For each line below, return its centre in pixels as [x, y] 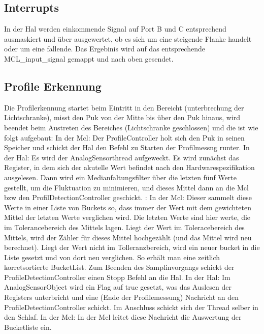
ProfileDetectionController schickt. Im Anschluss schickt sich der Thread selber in [131, 307]
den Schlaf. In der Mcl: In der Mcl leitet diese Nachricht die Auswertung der [123, 317]
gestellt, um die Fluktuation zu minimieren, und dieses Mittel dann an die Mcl [126, 187]
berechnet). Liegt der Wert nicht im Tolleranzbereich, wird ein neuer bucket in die [132, 247]
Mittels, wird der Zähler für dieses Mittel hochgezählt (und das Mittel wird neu [128, 237]
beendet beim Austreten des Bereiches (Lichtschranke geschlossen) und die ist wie [131, 127]
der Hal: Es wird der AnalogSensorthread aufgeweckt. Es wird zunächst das [122, 157]
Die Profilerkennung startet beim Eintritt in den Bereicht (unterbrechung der [124, 107]
